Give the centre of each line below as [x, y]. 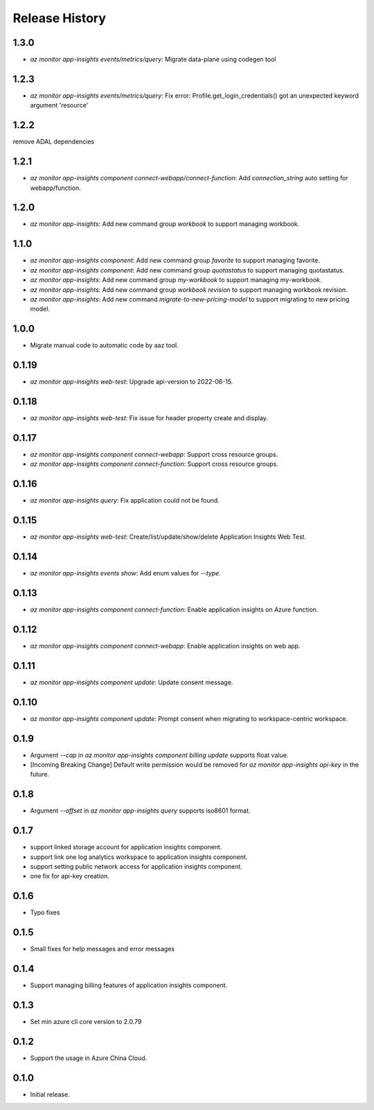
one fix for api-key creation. [70, 876]
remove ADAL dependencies [54, 141]
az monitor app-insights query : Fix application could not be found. [125, 501]
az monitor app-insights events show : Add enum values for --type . [125, 573]
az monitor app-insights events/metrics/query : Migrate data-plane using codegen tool [153, 60]
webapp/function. [55, 188]
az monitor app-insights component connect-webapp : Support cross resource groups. [154, 454]
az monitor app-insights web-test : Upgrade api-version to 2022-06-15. [132, 382]
